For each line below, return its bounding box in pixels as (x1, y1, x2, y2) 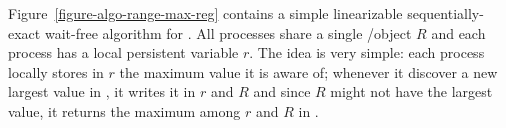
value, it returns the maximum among (8, 100, 241, 121)
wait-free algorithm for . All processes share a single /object (44, 22, 412, 43)
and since (253, 81, 311, 102)
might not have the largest (330, 81, 493, 102)
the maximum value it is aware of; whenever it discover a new (119, 61, 498, 82)
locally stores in (8, 61, 104, 82)
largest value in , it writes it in (8, 81, 196, 102)
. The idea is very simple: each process (249, 42, 485, 63)
